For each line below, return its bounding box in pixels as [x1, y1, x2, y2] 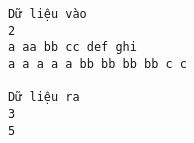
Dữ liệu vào [8, 7, 87, 21]
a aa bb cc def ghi [8, 40, 137, 55]
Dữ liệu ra [8, 90, 80, 105]
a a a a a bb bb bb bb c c [8, 56, 187, 71]
